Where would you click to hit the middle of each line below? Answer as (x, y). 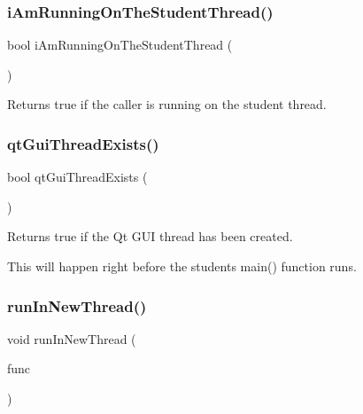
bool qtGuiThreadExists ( (77, 177)
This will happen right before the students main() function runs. (182, 266)
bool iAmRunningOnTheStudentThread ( (120, 45)
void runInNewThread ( (72, 338)
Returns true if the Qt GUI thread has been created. (150, 236)
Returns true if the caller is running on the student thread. (167, 104)
